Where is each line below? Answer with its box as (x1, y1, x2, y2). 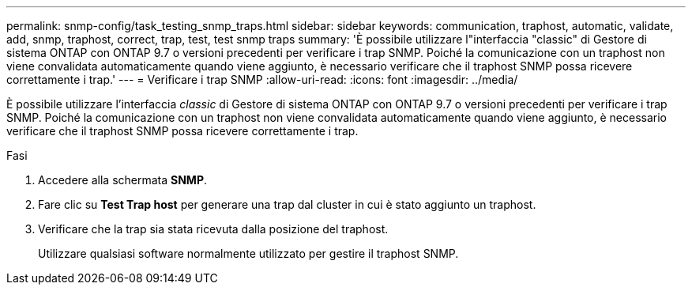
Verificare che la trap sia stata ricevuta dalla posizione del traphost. (38, 222, 389, 236)
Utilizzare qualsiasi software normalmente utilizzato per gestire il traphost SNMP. (38, 247, 459, 260)
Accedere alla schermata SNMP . (38, 173, 208, 187)
